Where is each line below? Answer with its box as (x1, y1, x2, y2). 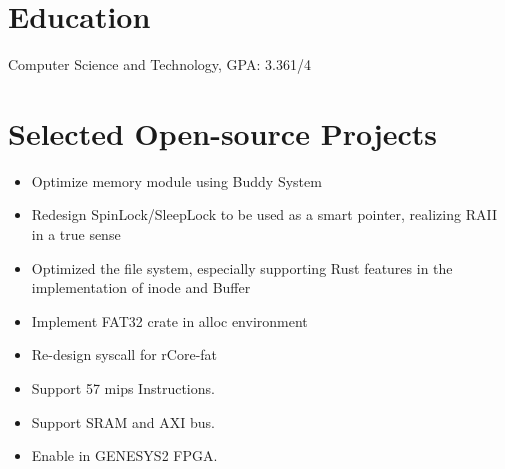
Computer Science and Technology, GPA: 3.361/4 (8, 54, 311, 75)
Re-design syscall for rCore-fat (31, 344, 218, 365)
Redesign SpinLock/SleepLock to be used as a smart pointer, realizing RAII (31, 204, 497, 225)
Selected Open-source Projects (8, 112, 438, 153)
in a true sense (31, 224, 121, 245)
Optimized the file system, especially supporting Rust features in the (31, 257, 453, 278)
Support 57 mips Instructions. (31, 378, 215, 398)
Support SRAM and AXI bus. (31, 411, 215, 432)
